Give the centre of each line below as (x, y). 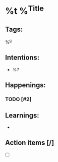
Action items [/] (30, 143)
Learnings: (22, 115)
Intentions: (22, 58)
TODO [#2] (18, 99)
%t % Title (25, 10)
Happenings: (26, 85)
